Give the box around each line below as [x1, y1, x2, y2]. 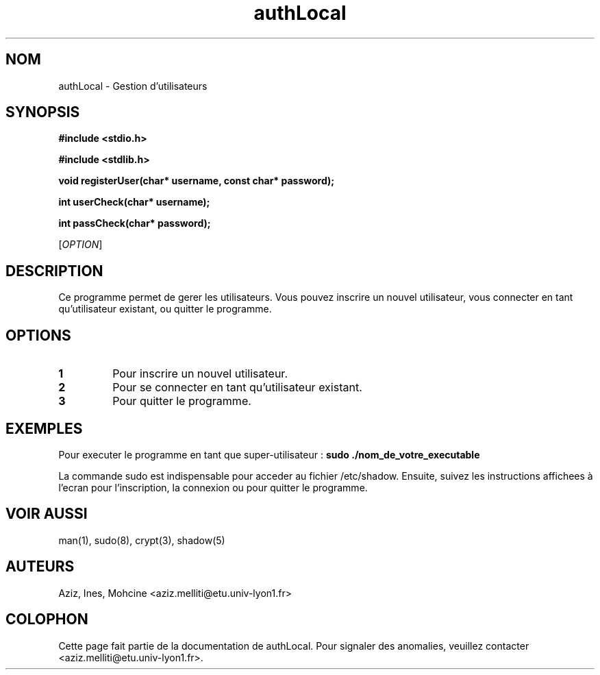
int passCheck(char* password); [58, 217, 211, 230]
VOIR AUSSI [5, 505, 88, 523]
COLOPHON [5, 611, 88, 628]
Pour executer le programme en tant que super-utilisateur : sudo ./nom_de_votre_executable [58, 448, 480, 461]
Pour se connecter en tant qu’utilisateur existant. [112, 380, 362, 395]
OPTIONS [5, 326, 71, 344]
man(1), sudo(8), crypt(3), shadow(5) [58, 534, 225, 546]
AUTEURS [5, 558, 75, 576]
